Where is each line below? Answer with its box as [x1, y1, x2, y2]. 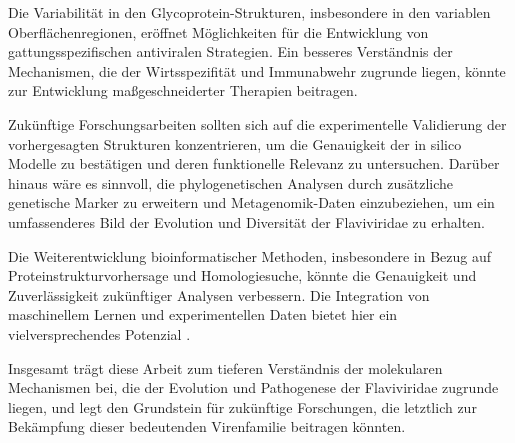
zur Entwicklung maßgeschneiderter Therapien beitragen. [8, 80, 358, 101]
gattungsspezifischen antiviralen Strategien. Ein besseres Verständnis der [8, 41, 453, 62]
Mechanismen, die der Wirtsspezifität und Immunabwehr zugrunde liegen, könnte [8, 60, 506, 81]
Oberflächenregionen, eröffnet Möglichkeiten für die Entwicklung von [8, 21, 429, 42]
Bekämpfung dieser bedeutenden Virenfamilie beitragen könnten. [8, 416, 406, 437]
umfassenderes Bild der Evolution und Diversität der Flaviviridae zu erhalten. [8, 211, 485, 232]
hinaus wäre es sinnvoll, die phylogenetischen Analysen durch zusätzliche [8, 172, 454, 193]
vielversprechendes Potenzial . [8, 323, 191, 344]
